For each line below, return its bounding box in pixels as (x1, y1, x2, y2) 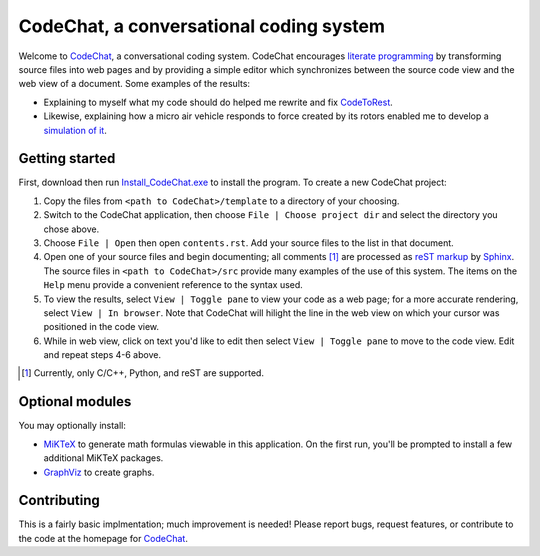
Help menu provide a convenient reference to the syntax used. (43, 279, 304, 291)
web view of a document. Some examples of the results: (18, 78, 250, 90)
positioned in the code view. (43, 321, 160, 333)
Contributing (18, 492, 100, 509)
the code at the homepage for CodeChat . (18, 532, 189, 544)
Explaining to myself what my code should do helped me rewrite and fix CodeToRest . (43, 96, 394, 108)
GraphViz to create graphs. (43, 466, 155, 478)
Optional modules (18, 393, 132, 410)
